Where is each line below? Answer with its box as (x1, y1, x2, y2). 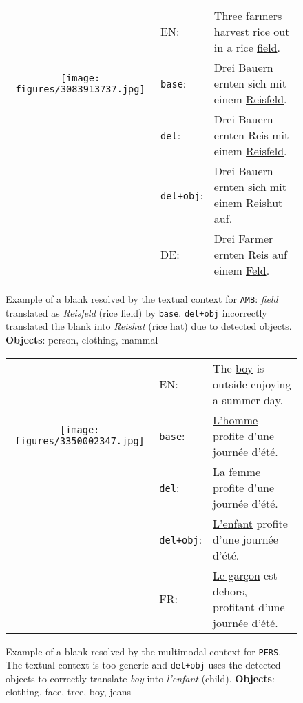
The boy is (213, 359, 264, 376)
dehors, (213, 582, 247, 599)
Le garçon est (213, 566, 278, 583)
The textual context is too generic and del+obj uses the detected (6, 657, 281, 672)
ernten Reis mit (213, 127, 289, 143)
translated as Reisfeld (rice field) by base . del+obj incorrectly (6, 305, 267, 319)
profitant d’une (213, 598, 285, 615)
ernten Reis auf (213, 246, 287, 262)
